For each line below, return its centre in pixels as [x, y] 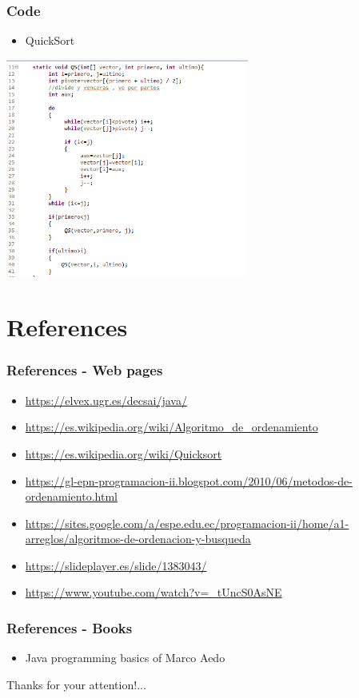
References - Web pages [85, 370]
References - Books [70, 627]
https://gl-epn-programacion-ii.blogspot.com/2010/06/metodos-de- [189, 480]
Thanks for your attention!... [76, 684]
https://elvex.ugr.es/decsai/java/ [106, 400]
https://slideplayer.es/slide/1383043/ [116, 565]
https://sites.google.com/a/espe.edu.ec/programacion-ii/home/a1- [187, 523]
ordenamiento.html [71, 496]
